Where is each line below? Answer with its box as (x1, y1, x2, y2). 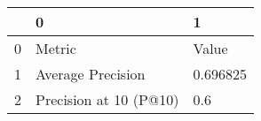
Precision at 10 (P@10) (36, 89, 179, 110)
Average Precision (36, 64, 146, 84)
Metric (36, 38, 76, 58)
